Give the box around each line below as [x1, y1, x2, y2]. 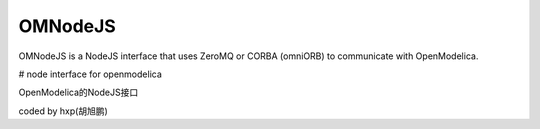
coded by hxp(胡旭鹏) [18, 105, 109, 117]
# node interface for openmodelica [18, 68, 162, 80]
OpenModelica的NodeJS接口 [18, 86, 139, 99]
